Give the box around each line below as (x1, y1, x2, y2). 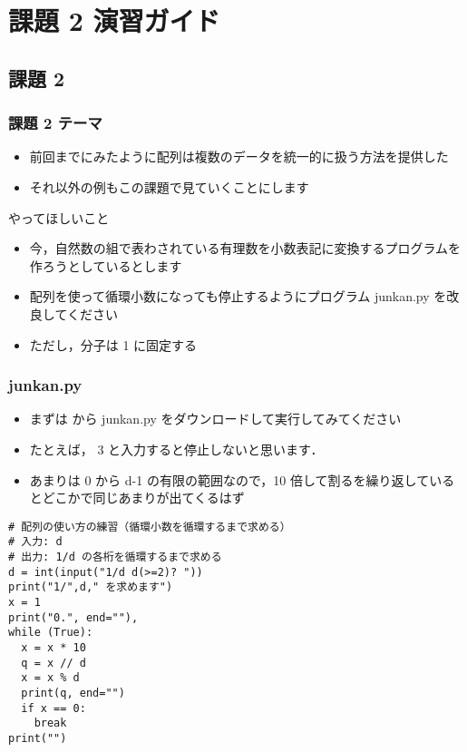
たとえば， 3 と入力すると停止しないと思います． (29, 439, 324, 458)
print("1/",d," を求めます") (8, 581, 173, 594)
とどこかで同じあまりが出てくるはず (29, 488, 245, 507)
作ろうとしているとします (29, 256, 182, 275)
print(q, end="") (21, 686, 125, 699)
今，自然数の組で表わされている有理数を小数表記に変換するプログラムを (29, 239, 461, 258)
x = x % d (21, 671, 80, 685)
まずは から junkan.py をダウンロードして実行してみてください (29, 409, 402, 428)
